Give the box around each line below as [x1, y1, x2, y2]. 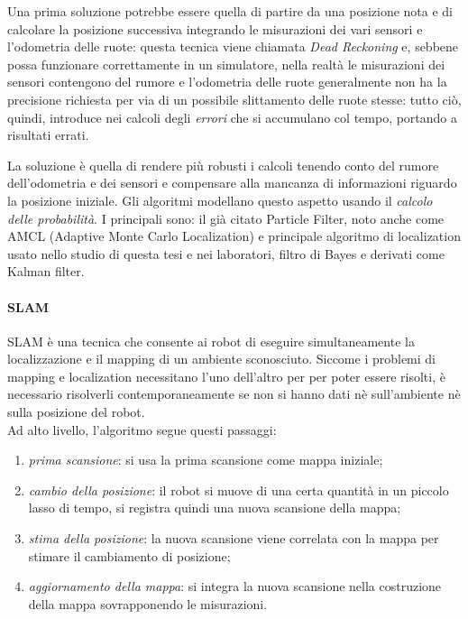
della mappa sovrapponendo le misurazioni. [28, 594, 268, 613]
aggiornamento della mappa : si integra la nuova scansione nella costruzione [28, 577, 442, 596]
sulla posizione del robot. [7, 402, 145, 421]
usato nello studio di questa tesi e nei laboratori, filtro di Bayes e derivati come [7, 244, 445, 263]
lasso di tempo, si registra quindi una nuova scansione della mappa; [28, 498, 401, 517]
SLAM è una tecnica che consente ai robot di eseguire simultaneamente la [7, 331, 415, 350]
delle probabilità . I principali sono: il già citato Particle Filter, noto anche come [7, 208, 445, 227]
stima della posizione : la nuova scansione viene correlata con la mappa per [28, 529, 439, 548]
